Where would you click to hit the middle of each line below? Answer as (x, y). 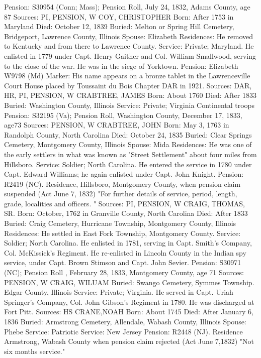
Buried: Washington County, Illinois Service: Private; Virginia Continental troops (129, 105)
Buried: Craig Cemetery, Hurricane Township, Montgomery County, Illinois (120, 223)
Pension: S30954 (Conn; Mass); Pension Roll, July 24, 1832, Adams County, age (127, 7)
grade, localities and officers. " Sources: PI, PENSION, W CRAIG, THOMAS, (124, 203)
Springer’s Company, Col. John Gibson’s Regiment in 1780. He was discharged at (129, 302)
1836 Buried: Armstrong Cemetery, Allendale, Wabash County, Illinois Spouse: (125, 321)
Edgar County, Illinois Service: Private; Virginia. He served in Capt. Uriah (119, 292)
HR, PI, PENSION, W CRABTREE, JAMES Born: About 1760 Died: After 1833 (130, 95)
